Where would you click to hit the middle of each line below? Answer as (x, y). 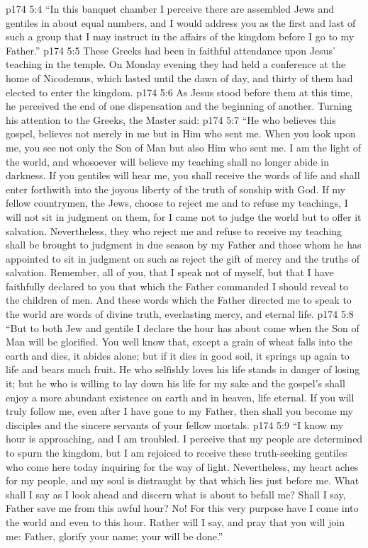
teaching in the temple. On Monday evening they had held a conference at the (176, 64)
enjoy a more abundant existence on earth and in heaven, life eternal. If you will (180, 397)
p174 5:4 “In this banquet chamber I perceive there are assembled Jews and (170, 8)
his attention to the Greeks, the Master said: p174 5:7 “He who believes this (171, 119)
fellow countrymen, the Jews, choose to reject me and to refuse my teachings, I (177, 203)
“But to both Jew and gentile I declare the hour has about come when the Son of (183, 327)
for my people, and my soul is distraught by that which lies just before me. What (183, 480)
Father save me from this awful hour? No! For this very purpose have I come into (182, 508)
